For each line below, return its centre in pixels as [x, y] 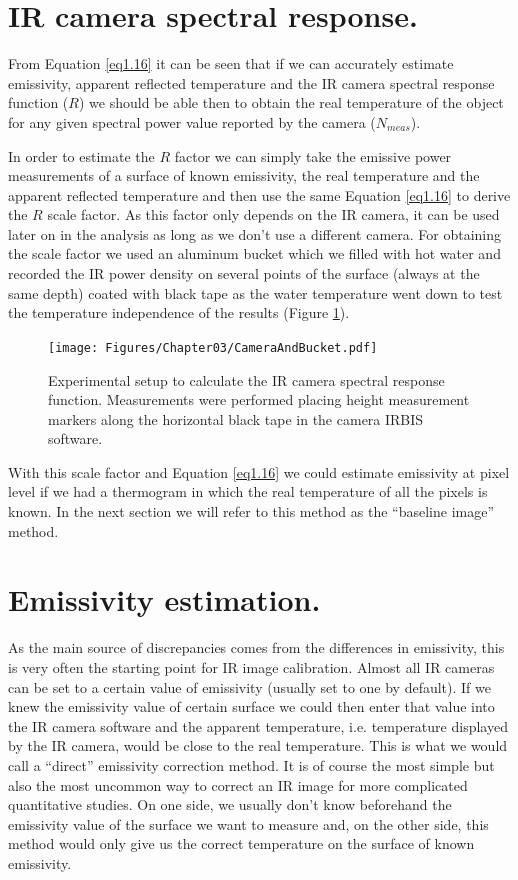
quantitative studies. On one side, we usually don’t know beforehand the [230, 804]
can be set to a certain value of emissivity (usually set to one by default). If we [249, 686]
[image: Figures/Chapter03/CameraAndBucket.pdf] [213, 347]
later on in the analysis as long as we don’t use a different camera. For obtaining [255, 233]
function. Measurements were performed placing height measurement [259, 399]
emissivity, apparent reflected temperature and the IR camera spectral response [251, 82]
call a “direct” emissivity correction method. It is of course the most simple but [251, 764]
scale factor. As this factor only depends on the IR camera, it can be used [273, 214]
